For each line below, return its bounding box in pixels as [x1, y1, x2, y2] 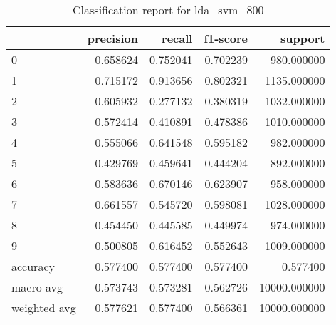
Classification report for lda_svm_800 [73, 1, 264, 18]
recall [162, 30, 193, 46]
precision [87, 30, 138, 46]
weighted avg [11, 299, 76, 316]
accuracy [11, 258, 55, 274]
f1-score [204, 30, 248, 46]
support [280, 30, 325, 46]
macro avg [11, 279, 63, 295]
